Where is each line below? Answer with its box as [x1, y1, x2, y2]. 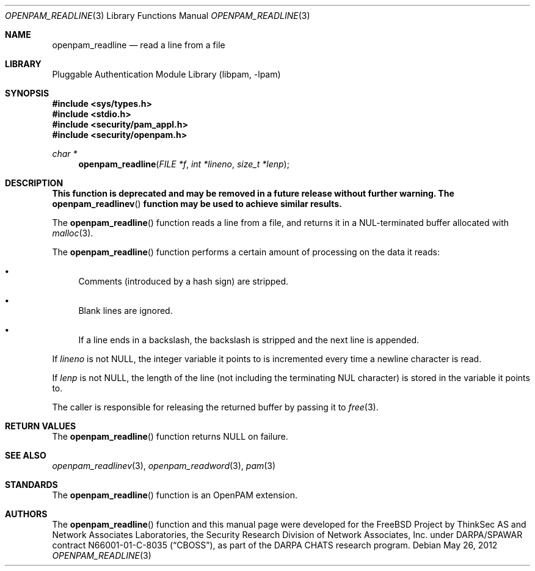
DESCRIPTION [5, 178, 64, 188]
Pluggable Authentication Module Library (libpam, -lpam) [52, 69, 281, 79]
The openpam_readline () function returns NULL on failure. [52, 431, 288, 442]
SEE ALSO [5, 450, 46, 460]
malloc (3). [52, 228, 93, 238]
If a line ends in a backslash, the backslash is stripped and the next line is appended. [78, 335, 420, 345]
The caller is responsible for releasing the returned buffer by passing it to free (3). [52, 402, 379, 412]
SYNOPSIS [5, 88, 49, 98]
